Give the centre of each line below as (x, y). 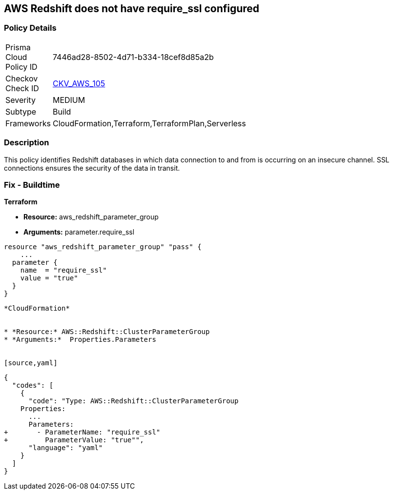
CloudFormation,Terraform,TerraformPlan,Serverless (149, 123)
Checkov (22, 78)
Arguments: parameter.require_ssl (79, 232)
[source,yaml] (31, 363)
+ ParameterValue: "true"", (74, 440)
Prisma (18, 47)
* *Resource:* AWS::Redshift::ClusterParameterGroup (107, 332)
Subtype (21, 111)
